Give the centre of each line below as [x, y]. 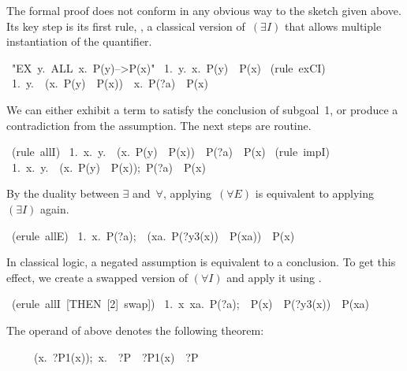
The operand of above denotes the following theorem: [135, 330]
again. [55, 208]
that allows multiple [333, 26]
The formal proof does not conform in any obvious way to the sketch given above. [204, 10]
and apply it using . [274, 277]
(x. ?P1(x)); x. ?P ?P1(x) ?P [116, 356]
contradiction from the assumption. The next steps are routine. [159, 125]
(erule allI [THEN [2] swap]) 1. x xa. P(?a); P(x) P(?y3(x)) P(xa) [190, 304]
